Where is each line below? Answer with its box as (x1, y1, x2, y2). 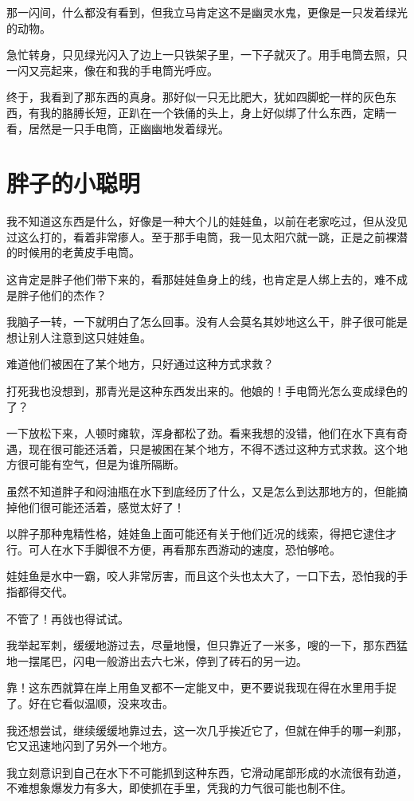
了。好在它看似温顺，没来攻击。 (6, 694, 174, 711)
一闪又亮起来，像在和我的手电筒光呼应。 (6, 61, 218, 78)
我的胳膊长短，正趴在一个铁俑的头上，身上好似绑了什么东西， (39, 104, 363, 120)
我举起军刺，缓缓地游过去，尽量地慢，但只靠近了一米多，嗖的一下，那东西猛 (6, 637, 408, 654)
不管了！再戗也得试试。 (6, 610, 129, 626)
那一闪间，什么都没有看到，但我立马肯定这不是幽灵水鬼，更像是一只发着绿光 (6, 4, 408, 20)
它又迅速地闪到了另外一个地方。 (6, 737, 174, 754)
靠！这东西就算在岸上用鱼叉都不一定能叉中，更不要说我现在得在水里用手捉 (6, 679, 396, 696)
